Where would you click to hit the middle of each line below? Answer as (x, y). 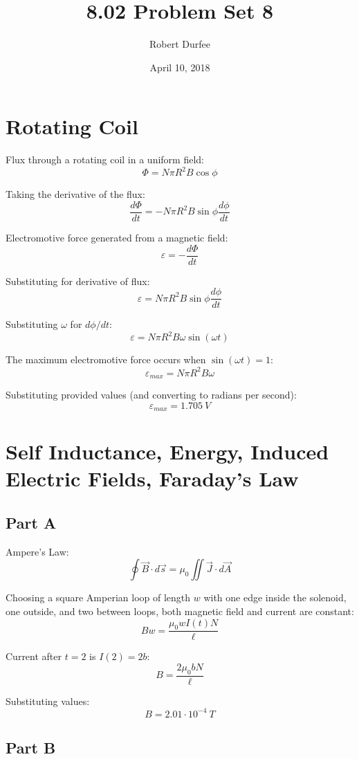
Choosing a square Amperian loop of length (98, 597)
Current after (34, 656)
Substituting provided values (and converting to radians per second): (151, 394)
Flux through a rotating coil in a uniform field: (105, 159)
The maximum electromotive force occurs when (106, 359)
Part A (31, 522)
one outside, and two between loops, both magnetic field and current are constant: (180, 611)
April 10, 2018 (180, 67)
